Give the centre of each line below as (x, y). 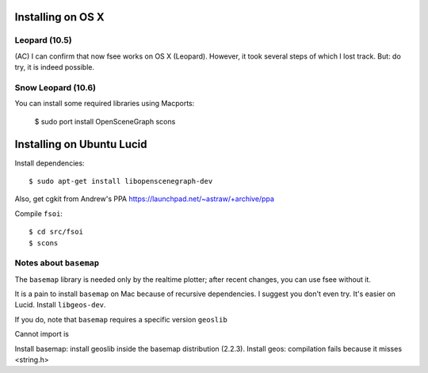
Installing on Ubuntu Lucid (81, 144)
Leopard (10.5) (43, 40)
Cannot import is (42, 334)
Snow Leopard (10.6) (55, 87)
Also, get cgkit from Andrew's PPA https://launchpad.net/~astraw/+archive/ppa (145, 199)
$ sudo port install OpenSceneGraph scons (105, 121)
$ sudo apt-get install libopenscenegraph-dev (121, 181)
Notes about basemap (57, 263)
